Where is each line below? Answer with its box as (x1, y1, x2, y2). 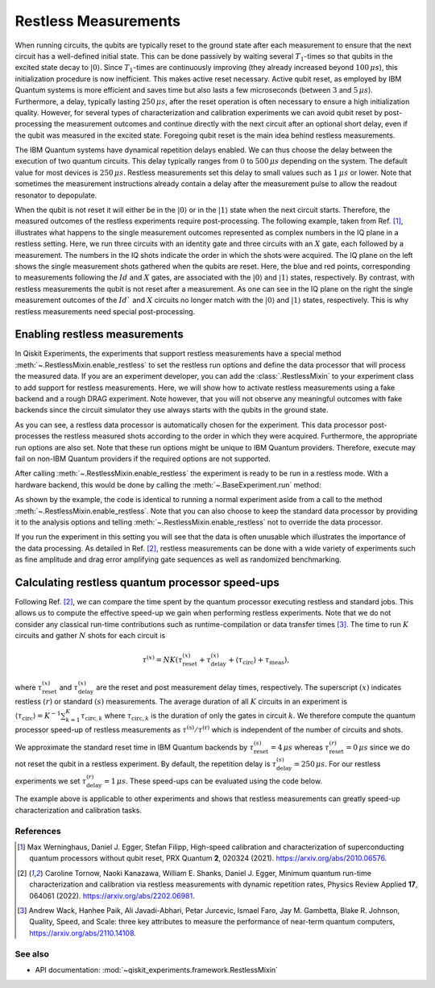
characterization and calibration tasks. (14, 805, 143, 815)
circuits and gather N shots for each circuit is (14, 631, 166, 641)
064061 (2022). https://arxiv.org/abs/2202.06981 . (29, 890, 195, 900)
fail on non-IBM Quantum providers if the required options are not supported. (14, 454, 271, 463)
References (14, 825, 61, 836)
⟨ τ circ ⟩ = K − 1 (14, 709, 61, 722)
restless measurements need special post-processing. (14, 306, 196, 316)
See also (14, 948, 50, 959)
